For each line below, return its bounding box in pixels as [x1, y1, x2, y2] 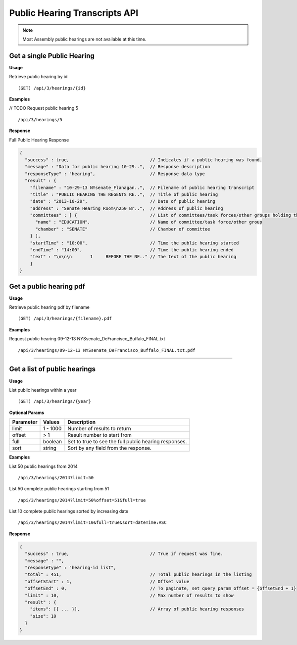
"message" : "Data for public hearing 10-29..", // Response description [25, 164, 210, 170]
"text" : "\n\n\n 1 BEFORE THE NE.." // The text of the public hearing [30, 254, 237, 260]
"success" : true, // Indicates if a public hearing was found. [25, 157, 262, 163]
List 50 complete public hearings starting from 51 [9, 486, 109, 492]
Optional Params [9, 410, 45, 415]
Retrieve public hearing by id [9, 74, 68, 80]
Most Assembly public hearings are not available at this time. [22, 36, 147, 42]
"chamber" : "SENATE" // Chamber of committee [35, 226, 210, 232]
